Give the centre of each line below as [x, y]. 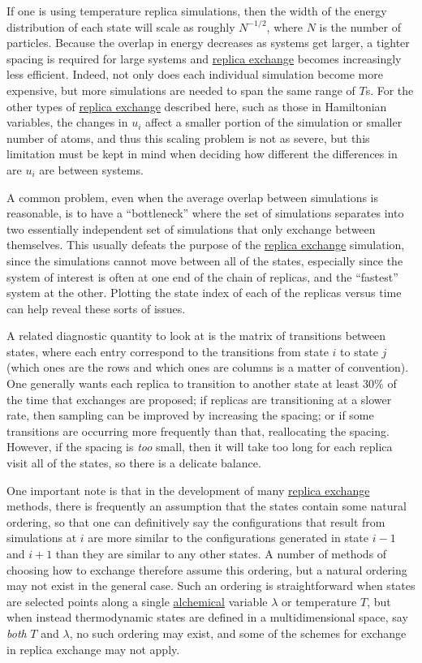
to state [359, 351]
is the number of [360, 26]
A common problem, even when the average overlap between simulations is [193, 197]
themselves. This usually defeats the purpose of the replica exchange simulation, [206, 245]
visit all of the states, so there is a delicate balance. [134, 463]
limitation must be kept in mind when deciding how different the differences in [202, 154]
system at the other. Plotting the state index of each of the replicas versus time [204, 293]
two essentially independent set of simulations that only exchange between [191, 228]
